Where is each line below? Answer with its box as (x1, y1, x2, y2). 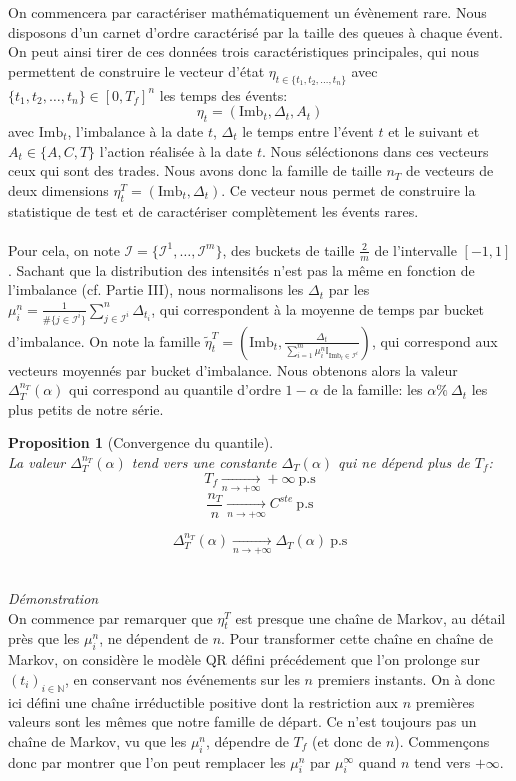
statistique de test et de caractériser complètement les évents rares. (8, 200, 419, 221)
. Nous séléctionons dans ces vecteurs (262, 140, 489, 161)
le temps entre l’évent (242, 120, 374, 141)
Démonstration (8, 588, 99, 609)
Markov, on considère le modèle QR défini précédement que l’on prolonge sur (8, 649, 480, 670)
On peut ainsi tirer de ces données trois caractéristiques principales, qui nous (8, 41, 480, 62)
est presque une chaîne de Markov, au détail (235, 607, 506, 628)
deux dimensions (8, 179, 109, 200)
